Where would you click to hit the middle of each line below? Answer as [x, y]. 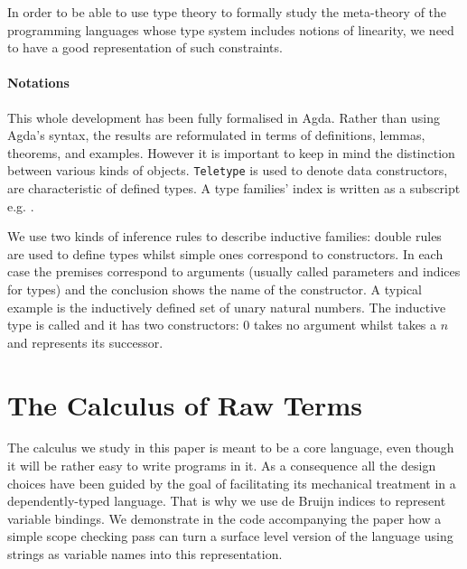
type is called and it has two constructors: [123, 325]
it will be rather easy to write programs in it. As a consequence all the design [222, 466]
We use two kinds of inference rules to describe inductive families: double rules [224, 236]
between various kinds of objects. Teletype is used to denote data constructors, [228, 170]
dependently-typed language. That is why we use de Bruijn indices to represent [227, 501]
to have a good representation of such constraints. [145, 47]
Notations [38, 83]
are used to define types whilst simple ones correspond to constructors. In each [225, 253]
